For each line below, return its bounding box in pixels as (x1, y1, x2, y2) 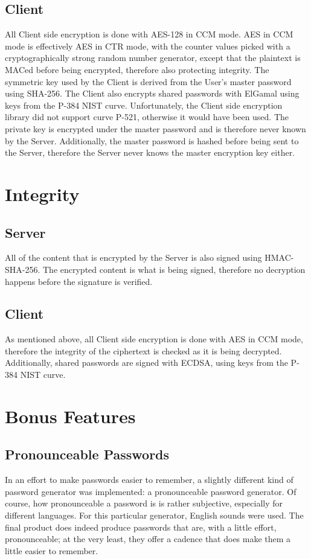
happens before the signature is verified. (5, 275, 153, 287)
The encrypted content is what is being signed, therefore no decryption (42, 263, 306, 275)
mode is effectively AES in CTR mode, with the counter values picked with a (5, 39, 290, 52)
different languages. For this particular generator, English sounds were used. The (5, 509, 304, 522)
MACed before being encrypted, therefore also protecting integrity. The (5, 63, 269, 75)
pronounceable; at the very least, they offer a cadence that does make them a (5, 532, 291, 545)
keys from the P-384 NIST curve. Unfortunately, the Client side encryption (5, 98, 283, 111)
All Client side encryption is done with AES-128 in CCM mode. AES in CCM (5, 28, 293, 40)
